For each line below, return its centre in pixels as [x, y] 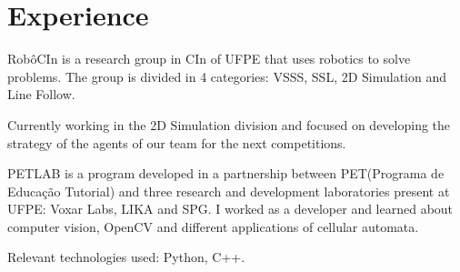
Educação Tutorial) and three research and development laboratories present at [229, 191]
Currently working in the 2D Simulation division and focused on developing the [229, 124]
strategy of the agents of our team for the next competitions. [177, 142]
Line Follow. [41, 94]
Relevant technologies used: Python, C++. [126, 257]
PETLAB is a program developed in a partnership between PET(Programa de [226, 173]
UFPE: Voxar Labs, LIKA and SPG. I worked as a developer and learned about [230, 209]
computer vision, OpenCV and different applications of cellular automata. [213, 226]
